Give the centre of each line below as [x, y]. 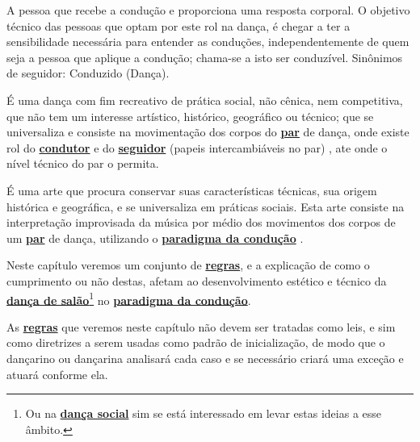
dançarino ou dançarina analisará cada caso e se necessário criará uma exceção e [205, 358]
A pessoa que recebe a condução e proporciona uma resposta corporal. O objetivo [208, 10]
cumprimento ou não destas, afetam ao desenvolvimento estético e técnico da [197, 280]
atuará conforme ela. [57, 374]
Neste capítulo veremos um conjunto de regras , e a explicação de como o [188, 265]
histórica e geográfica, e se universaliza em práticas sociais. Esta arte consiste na [206, 206]
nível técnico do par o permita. [83, 163]
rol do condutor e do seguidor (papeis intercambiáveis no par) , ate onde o [197, 147]
